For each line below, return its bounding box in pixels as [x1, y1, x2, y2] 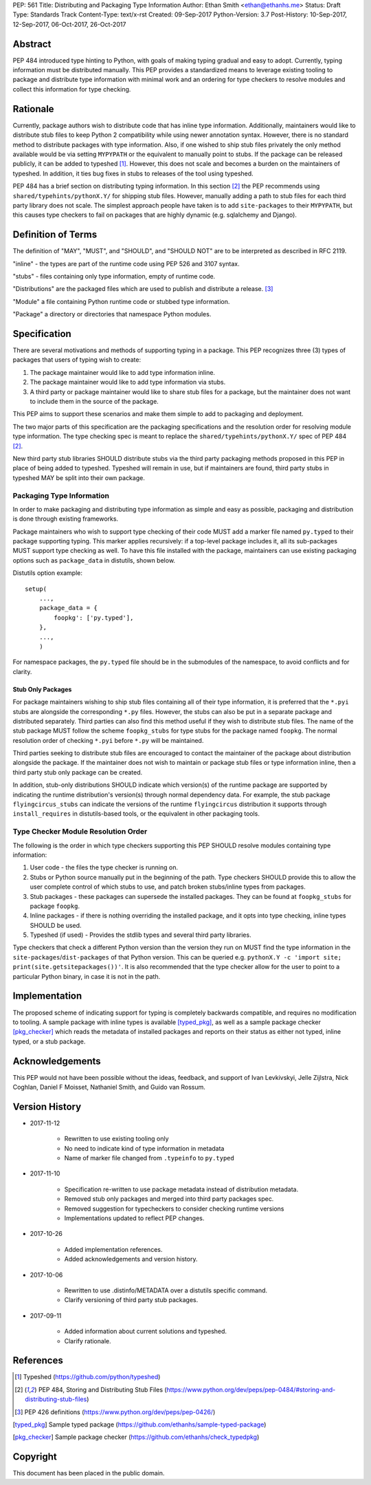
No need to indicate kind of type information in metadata [64, 1144, 225, 1152]
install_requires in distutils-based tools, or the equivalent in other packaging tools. [12, 810, 260, 818]
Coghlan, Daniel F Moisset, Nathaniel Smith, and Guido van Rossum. [12, 1083, 206, 1092]
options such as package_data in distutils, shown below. [12, 556, 175, 564]
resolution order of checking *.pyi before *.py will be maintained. [12, 736, 204, 744]
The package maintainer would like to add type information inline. [30, 368, 216, 376]
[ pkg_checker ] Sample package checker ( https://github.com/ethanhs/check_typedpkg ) [12, 1433, 260, 1441]
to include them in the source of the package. [30, 398, 159, 405]
